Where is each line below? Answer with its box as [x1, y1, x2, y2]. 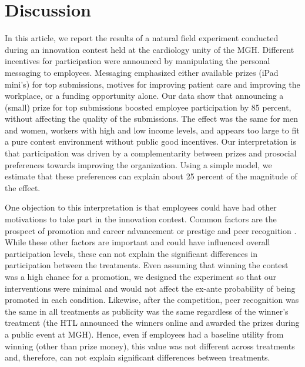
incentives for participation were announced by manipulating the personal [5, 55, 270, 67]
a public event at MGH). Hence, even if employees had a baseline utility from [5, 328, 284, 340]
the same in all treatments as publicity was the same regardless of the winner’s [5, 305, 289, 317]
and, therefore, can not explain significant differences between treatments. [5, 351, 270, 363]
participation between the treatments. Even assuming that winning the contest [5, 259, 289, 271]
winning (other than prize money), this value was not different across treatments [5, 339, 295, 352]
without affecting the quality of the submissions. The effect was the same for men [5, 112, 298, 125]
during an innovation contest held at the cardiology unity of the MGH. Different [5, 43, 294, 55]
